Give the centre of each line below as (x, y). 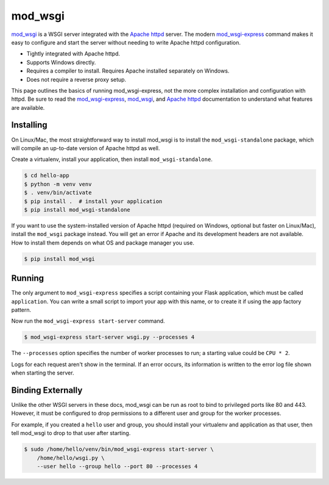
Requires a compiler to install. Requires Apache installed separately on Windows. (128, 71)
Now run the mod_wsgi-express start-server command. (88, 321)
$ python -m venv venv (58, 184)
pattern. (21, 310)
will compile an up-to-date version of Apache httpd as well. (86, 148)
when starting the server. (43, 373)
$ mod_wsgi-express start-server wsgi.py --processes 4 (109, 337)
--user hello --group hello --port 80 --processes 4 (117, 466)
